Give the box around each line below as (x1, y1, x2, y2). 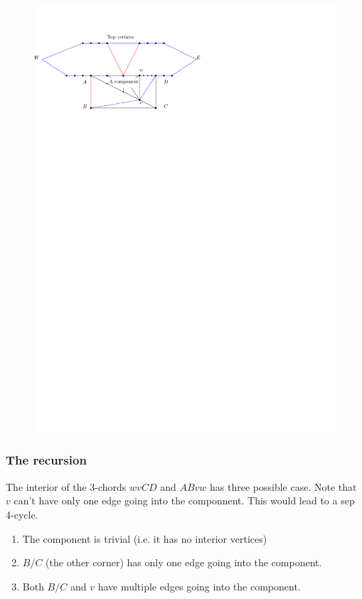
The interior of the (6, 479, 87, 494)
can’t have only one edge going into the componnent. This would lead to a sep (14, 493, 355, 508)
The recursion (6, 451, 87, 469)
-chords (95, 479, 127, 494)
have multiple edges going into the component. (97, 578, 301, 593)
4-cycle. (6, 507, 38, 521)
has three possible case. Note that (210, 479, 357, 494)
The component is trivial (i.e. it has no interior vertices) (22, 531, 267, 546)
